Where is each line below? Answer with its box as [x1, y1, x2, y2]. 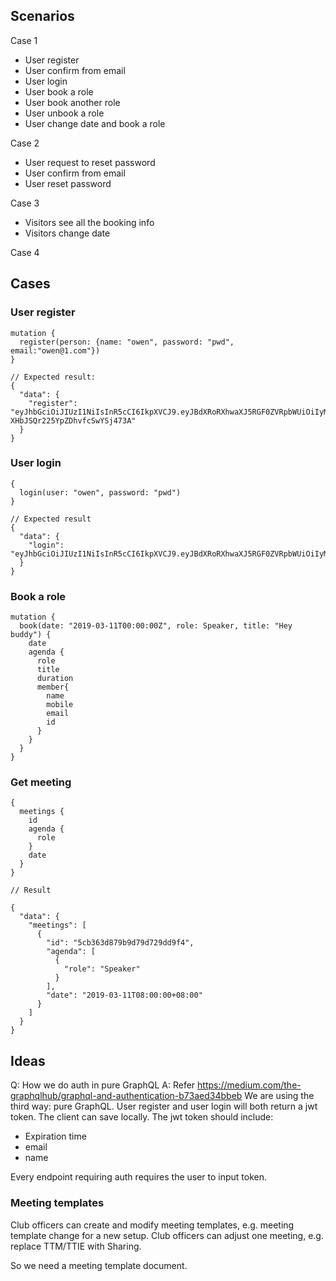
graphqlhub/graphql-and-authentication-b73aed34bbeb [10, 1090, 243, 1102]
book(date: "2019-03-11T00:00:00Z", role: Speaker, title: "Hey [19, 621, 293, 631]
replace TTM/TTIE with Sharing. [10, 1240, 142, 1252]
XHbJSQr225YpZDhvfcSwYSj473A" [10, 415, 137, 426]
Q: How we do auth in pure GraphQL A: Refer [10, 1079, 196, 1091]
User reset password [24, 177, 112, 189]
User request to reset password [24, 156, 156, 168]
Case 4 [10, 246, 40, 258]
